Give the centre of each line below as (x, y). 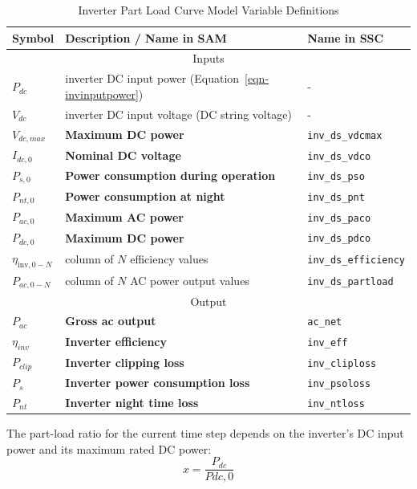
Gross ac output (111, 321)
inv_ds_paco (339, 218)
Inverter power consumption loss (158, 383)
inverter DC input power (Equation (152, 78)
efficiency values (169, 259)
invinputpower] (102, 94)
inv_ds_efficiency (356, 261)
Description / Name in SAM (146, 37)
